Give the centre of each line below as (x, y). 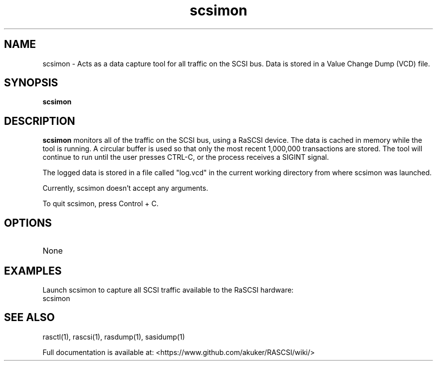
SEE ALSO (29, 318)
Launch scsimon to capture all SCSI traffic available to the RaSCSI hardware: (168, 290)
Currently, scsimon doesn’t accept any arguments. (125, 188)
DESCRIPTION (40, 121)
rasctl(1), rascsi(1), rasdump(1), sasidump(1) (114, 337)
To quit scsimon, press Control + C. (101, 204)
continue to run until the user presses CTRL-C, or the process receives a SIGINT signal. (186, 157)
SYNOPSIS (31, 83)
